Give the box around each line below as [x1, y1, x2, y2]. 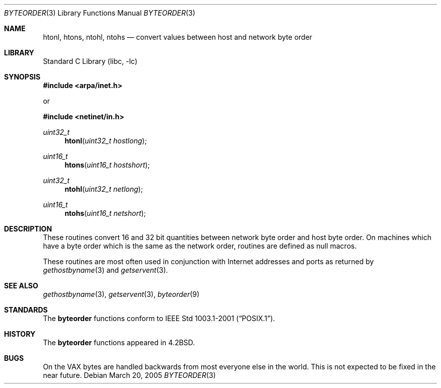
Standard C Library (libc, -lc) [43, 57, 137, 65]
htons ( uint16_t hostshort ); [64, 161, 150, 169]
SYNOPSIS [4, 72, 41, 81]
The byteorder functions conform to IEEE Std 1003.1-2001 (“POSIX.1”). [43, 314, 275, 323]
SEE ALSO [4, 281, 38, 290]
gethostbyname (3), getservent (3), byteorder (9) [43, 290, 200, 298]
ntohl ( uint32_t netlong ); [64, 185, 143, 193]
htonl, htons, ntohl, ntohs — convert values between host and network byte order [43, 33, 313, 41]
